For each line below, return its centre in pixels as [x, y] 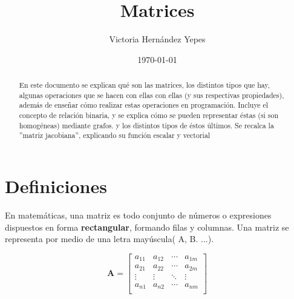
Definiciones [56, 186]
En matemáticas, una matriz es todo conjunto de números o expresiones [138, 215]
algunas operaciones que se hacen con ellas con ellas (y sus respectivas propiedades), [152, 95]
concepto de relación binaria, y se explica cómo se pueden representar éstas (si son [149, 115]
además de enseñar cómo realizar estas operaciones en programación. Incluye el [144, 105]
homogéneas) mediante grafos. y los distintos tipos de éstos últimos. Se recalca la [146, 125]
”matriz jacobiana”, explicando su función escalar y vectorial [115, 135]
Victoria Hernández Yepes [157, 39]
